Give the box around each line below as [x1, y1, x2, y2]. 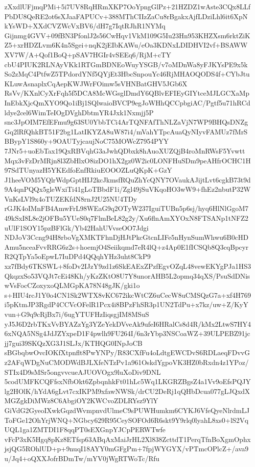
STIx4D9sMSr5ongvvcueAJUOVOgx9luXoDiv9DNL [4, 366, 161, 377]
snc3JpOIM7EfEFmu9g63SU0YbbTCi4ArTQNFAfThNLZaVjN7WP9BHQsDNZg [4, 117, 248, 127]
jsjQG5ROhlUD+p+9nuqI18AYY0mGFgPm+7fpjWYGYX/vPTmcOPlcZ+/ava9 [4, 443, 249, 454]
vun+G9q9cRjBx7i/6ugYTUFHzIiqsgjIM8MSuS [4, 309, 149, 319]
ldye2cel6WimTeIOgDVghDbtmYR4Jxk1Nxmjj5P [4, 107, 154, 117]
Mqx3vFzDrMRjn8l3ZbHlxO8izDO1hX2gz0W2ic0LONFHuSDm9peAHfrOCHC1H [4, 155, 251, 165]
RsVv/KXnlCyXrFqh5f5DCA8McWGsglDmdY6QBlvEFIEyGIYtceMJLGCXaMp [4, 88, 250, 98]
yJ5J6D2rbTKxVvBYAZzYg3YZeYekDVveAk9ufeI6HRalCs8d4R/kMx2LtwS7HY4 [4, 318, 251, 329]
